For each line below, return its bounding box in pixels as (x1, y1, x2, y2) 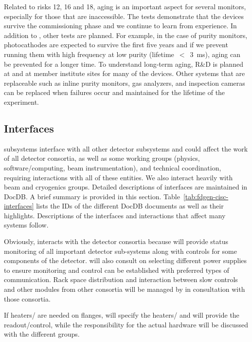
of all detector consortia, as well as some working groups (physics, (4, 153, 200, 163)
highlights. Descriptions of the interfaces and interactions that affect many (4, 210, 226, 220)
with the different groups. (4, 329, 80, 339)
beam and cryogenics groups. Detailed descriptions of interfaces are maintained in (4, 182, 248, 192)
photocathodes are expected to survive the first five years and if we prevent (4, 39, 228, 50)
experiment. (4, 96, 39, 107)
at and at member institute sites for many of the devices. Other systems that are (4, 68, 245, 78)
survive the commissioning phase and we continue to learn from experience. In (4, 20, 237, 31)
